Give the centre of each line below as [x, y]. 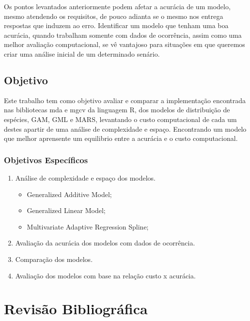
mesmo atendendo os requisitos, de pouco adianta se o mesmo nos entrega [114, 16]
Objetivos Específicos [46, 160]
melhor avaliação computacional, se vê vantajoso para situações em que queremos [125, 44]
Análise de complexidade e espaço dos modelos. [86, 177]
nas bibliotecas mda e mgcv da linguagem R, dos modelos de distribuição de [117, 110]
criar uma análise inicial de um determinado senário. [82, 53]
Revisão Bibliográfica [76, 309]
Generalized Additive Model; [69, 194]
